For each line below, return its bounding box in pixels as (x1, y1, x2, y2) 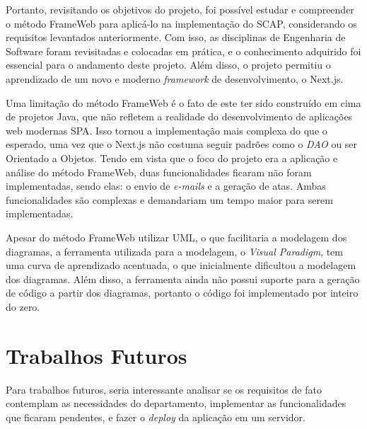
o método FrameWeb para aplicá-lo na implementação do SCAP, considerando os (6, 16, 357, 30)
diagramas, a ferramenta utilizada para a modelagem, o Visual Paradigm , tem (6, 244, 344, 258)
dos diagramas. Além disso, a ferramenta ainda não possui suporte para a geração (6, 271, 360, 286)
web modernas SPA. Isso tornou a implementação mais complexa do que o (6, 122, 327, 137)
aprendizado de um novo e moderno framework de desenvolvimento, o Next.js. (6, 71, 344, 86)
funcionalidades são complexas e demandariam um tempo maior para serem (6, 192, 333, 207)
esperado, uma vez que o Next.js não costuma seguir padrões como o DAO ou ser (6, 137, 358, 151)
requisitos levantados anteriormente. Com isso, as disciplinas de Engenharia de (6, 30, 346, 45)
